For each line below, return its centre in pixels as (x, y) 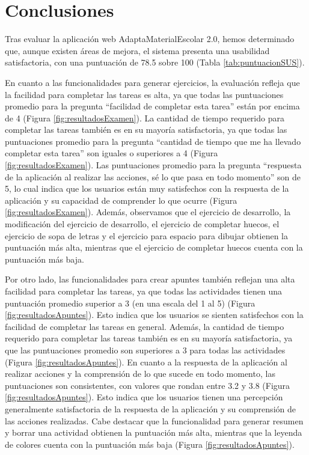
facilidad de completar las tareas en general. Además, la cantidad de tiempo (145, 326)
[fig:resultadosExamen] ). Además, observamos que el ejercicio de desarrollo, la (148, 212)
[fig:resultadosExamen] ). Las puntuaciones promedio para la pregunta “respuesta (153, 165)
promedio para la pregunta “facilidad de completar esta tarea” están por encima (152, 106)
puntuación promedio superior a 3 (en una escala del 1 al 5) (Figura (130, 303)
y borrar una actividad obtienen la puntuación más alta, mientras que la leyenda (154, 432)
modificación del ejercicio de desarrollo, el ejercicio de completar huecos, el (142, 224)
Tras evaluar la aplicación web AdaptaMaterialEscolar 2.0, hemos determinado (150, 39)
